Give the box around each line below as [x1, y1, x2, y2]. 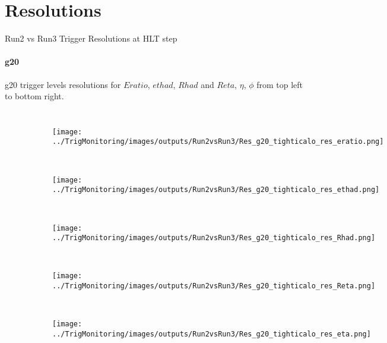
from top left [256, 78, 303, 90]
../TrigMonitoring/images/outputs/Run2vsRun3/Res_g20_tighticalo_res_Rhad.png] [52, 234, 376, 243]
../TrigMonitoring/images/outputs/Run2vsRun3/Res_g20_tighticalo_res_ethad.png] [52, 185, 380, 194]
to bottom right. [5, 90, 64, 102]
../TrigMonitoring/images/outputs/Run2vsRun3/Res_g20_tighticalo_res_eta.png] [52, 329, 371, 338]
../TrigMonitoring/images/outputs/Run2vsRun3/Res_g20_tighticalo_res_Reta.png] [52, 282, 376, 291]
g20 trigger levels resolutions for [5, 78, 121, 90]
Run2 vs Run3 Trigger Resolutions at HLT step [5, 32, 177, 45]
